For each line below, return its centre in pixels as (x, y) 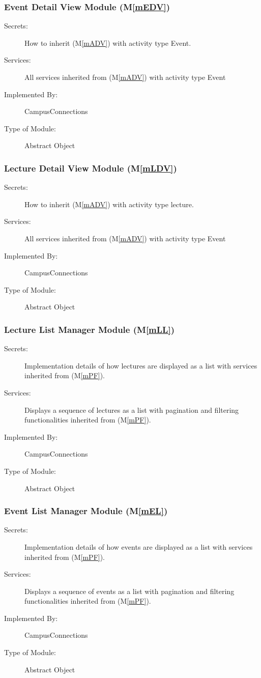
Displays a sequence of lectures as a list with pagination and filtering (132, 409)
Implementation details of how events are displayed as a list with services (139, 546)
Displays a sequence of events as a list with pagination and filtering (129, 591)
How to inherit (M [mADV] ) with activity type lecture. (109, 204)
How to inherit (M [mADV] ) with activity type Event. (108, 43)
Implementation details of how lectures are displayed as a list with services (141, 365)
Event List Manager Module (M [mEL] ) (86, 511)
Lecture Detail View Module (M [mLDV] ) (91, 168)
